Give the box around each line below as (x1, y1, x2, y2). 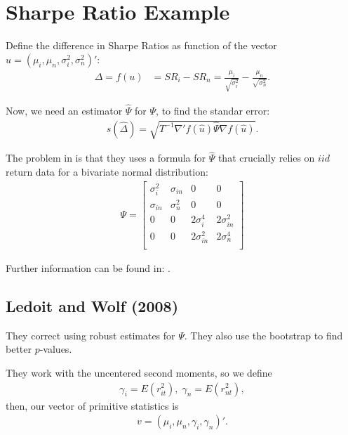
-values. (39, 342, 72, 356)
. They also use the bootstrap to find (184, 327, 343, 342)
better (6, 342, 32, 356)
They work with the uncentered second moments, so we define (6, 365, 272, 379)
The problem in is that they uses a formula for (6, 150, 206, 165)
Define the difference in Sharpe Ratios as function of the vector (6, 38, 277, 53)
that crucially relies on (217, 150, 315, 165)
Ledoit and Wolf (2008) (6, 294, 179, 316)
